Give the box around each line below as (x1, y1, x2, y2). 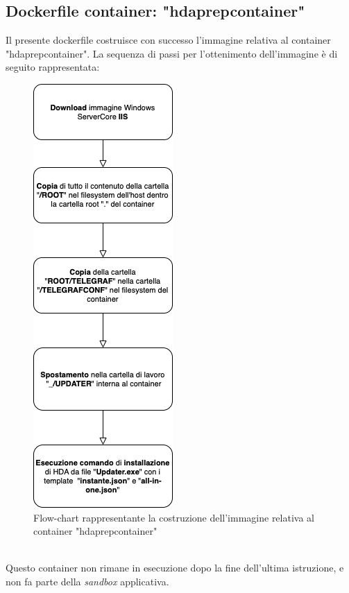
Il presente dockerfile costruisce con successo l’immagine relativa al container (6, 33, 331, 47)
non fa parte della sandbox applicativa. (6, 574, 169, 588)
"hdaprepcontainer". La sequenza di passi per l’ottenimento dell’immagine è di (6, 46, 338, 60)
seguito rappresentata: (6, 60, 100, 74)
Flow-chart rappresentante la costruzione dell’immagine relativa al (33, 510, 314, 524)
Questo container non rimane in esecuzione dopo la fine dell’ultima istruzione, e (6, 560, 344, 575)
